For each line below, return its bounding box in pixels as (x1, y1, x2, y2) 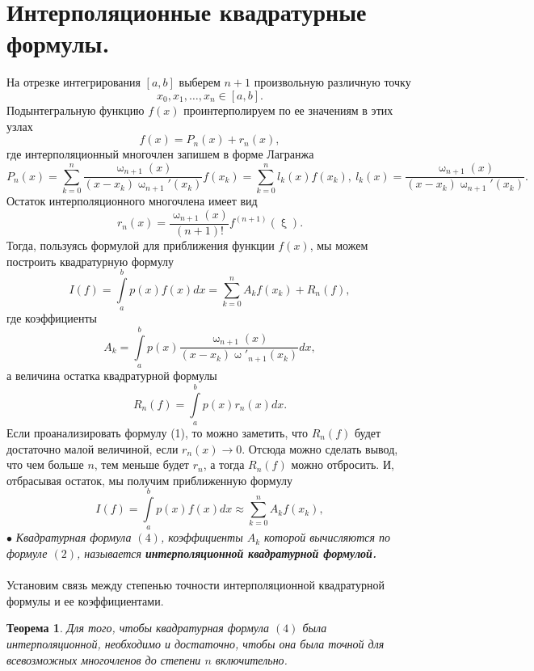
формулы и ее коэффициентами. (6, 592, 164, 609)
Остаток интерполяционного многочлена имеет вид (6, 192, 258, 209)
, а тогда (203, 456, 245, 473)
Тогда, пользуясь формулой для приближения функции (6, 236, 275, 253)
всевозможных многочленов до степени (6, 651, 201, 668)
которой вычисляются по (264, 529, 390, 546)
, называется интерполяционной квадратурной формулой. (76, 545, 376, 562)
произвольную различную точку (254, 74, 411, 91)
